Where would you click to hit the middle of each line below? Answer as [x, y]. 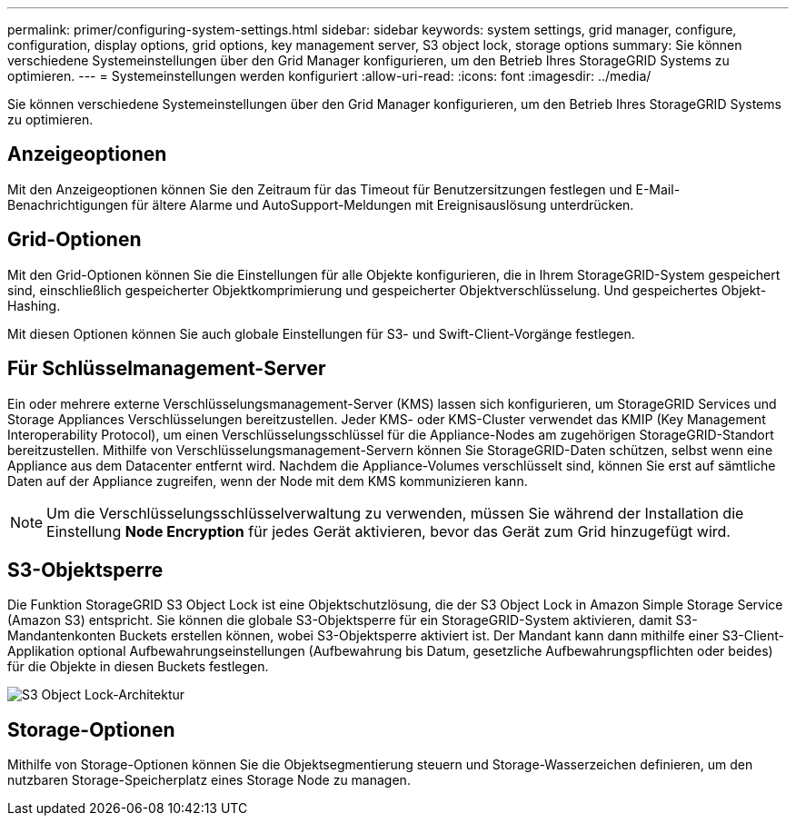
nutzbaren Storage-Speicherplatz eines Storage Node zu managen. [209, 780]
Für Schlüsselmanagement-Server [167, 369]
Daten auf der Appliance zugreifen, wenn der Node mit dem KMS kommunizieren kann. [268, 481]
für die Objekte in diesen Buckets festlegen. [138, 667]
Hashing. [34, 305]
